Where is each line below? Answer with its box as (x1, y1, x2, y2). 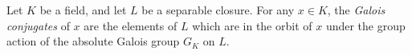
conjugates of (6, 17, 70, 33)
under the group (325, 17, 406, 33)
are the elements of (84, 17, 177, 33)
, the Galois (327, 2, 385, 18)
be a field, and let (39, 2, 127, 18)
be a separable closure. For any (141, 2, 295, 18)
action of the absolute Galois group (6, 33, 180, 49)
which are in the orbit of (192, 17, 312, 33)
